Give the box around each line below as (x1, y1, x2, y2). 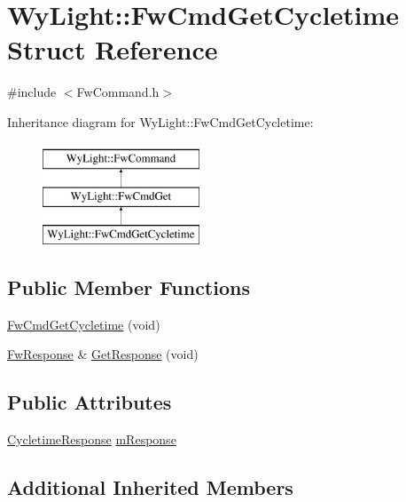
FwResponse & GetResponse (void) (7, 345, 199, 363)
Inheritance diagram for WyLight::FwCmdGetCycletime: (7, 112, 314, 131)
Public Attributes (7, 388, 172, 416)
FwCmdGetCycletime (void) (7, 315, 160, 333)
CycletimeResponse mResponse (7, 430, 176, 449)
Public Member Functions (7, 273, 250, 300)
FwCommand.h (76, 83, 160, 101)
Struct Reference (7, 31, 218, 68)
